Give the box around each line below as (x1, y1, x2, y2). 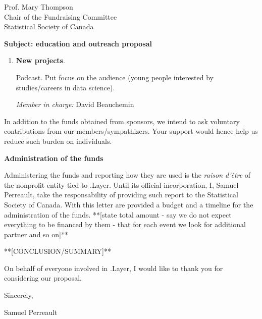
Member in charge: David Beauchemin (16, 99, 134, 110)
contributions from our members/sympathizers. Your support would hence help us (4, 126, 258, 136)
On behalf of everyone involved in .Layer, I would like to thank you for (4, 262, 223, 273)
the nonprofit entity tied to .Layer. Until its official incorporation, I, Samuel (4, 179, 239, 190)
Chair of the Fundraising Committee (4, 11, 117, 22)
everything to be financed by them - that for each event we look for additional (4, 219, 246, 230)
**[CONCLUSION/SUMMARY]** (4, 246, 111, 256)
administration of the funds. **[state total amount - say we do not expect (4, 209, 232, 220)
